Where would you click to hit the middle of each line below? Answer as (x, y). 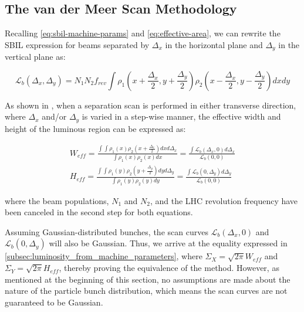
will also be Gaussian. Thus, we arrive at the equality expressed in (168, 243)
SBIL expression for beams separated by (77, 44)
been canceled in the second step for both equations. (99, 212)
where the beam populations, (57, 200)
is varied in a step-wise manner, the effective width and (181, 116)
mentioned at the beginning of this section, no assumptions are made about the (148, 279)
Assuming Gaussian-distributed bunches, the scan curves (107, 231)
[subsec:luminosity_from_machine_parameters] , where (104, 256)
